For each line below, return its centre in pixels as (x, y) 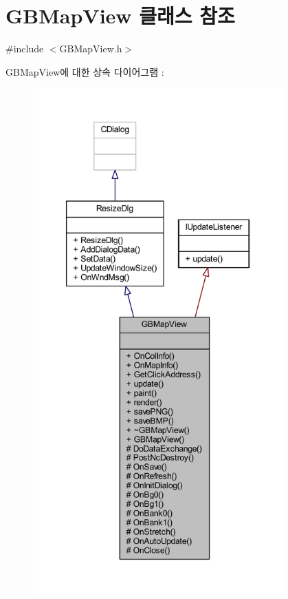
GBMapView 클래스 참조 (120, 15)
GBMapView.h (91, 49)
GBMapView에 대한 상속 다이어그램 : (85, 71)
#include (25, 49)
